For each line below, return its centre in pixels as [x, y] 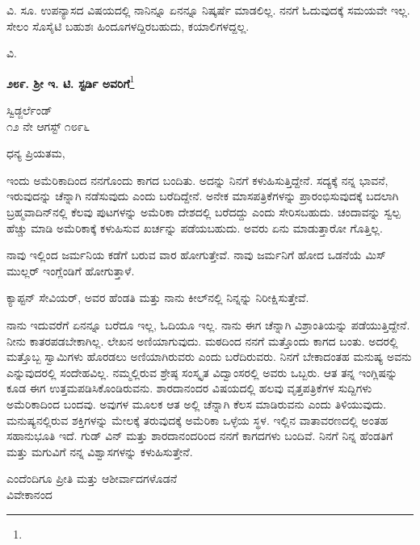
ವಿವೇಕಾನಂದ [29, 494]
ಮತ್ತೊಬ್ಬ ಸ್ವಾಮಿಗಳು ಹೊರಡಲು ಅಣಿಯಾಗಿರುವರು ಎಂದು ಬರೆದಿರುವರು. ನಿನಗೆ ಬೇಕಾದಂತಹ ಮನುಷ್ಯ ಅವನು [209, 356]
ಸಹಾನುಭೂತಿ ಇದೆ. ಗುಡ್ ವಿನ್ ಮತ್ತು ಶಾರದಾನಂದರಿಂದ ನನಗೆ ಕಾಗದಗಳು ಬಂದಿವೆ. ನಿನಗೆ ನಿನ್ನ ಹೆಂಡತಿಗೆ [200, 436]
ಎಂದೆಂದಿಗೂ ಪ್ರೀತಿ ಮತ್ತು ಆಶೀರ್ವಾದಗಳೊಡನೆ [92, 478]
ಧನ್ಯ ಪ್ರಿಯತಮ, [36, 153]
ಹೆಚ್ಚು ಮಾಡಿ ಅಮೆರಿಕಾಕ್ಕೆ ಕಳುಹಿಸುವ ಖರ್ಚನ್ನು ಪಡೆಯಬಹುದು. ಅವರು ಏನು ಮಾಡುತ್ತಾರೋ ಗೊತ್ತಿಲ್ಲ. [195, 227]
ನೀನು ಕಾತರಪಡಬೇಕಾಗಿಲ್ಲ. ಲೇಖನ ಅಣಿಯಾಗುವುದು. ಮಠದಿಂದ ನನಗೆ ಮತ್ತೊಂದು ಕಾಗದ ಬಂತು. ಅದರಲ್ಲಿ [202, 340]
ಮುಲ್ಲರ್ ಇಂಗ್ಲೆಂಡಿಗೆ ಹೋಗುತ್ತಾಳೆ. [71, 270]
